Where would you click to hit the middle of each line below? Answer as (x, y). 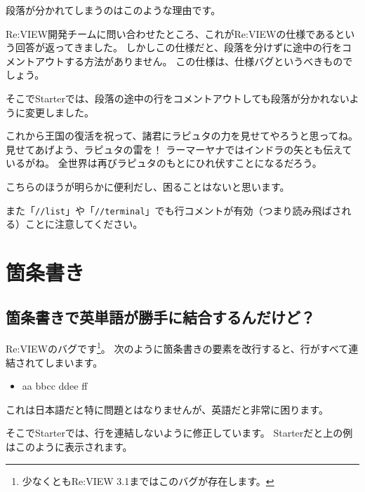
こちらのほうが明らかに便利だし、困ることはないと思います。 (148, 186)
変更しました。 (59, 112)
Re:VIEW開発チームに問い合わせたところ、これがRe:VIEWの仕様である (171, 33)
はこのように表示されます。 (69, 446)
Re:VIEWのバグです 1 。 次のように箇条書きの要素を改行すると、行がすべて (177, 348)
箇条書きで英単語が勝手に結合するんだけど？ (160, 316)
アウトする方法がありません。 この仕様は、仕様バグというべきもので (194, 61)
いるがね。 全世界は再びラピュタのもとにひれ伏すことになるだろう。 (164, 163)
